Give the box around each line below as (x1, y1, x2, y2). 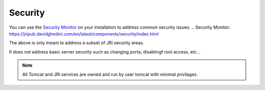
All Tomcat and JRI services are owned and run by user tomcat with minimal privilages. (22, 71, 198, 77)
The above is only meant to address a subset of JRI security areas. (9, 40, 144, 46)
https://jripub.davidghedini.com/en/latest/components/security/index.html (9, 31, 159, 36)
